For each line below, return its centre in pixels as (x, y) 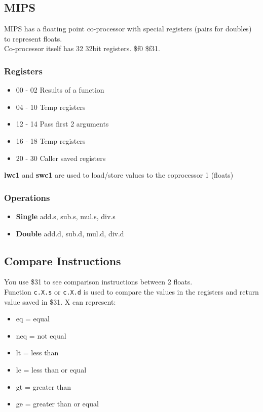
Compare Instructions (63, 260)
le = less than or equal (51, 369)
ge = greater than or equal (57, 404)
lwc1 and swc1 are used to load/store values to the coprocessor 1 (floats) (119, 175)
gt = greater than (43, 386)
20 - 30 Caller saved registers (61, 158)
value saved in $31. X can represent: (60, 301)
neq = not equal (41, 335)
